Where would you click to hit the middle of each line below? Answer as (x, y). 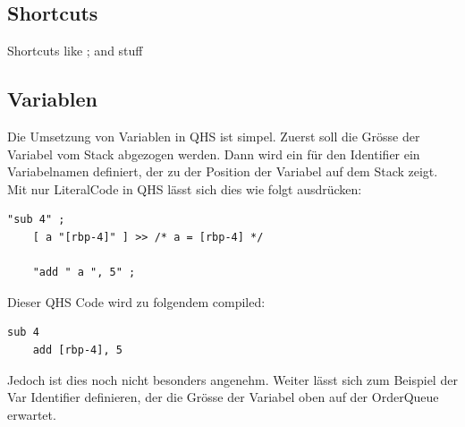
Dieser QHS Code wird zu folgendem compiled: (136, 301)
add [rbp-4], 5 (77, 350)
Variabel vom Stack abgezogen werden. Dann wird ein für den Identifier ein (214, 154)
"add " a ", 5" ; (84, 273)
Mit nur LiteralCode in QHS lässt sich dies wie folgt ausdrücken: (185, 188)
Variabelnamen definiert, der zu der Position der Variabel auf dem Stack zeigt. (223, 171)
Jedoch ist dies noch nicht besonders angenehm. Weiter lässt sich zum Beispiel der (232, 379)
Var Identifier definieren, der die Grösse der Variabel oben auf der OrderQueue (223, 397)
